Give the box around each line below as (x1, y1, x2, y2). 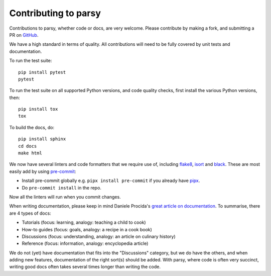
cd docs (18, 143, 37, 149)
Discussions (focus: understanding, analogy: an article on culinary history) (22, 233, 176, 239)
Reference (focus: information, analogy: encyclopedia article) (22, 240, 149, 246)
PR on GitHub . (9, 32, 39, 38)
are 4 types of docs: (9, 210, 51, 216)
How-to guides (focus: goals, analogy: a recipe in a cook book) (22, 226, 153, 232)
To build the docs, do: (9, 124, 55, 130)
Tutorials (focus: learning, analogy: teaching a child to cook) (22, 219, 146, 226)
